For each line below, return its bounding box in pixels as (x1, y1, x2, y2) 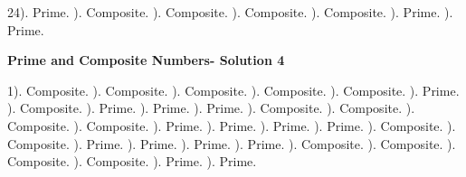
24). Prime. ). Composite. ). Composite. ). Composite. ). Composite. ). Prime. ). (7, 3, 453, 21)
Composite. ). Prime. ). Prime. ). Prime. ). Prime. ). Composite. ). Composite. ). (7, 134, 456, 153)
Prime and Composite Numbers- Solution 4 (7, 51, 285, 70)
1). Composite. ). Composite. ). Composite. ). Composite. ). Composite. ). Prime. (7, 80, 460, 99)
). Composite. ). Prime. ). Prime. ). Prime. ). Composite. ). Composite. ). (7, 98, 415, 117)
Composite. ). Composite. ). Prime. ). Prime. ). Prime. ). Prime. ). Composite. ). (7, 116, 456, 135)
